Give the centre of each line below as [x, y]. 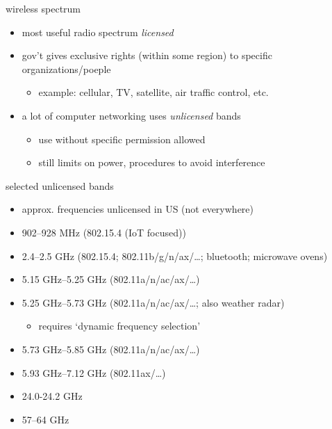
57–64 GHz [45, 419]
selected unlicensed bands [60, 185]
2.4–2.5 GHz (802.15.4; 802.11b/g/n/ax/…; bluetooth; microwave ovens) [175, 256]
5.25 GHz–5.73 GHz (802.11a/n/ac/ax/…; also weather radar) [153, 302]
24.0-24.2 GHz [52, 396]
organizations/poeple [66, 68]
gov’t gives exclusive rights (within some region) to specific [147, 55]
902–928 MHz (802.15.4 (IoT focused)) [104, 232]
